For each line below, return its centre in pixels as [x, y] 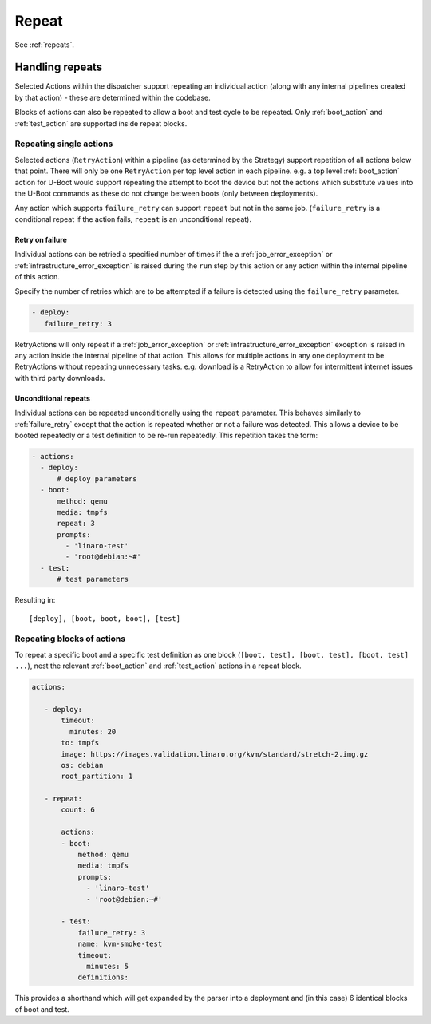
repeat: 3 [76, 524]
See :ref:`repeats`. [45, 45]
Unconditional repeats [53, 398]
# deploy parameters [97, 478]
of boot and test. [42, 1009]
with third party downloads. [60, 378]
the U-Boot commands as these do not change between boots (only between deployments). [166, 193]
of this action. [37, 276]
